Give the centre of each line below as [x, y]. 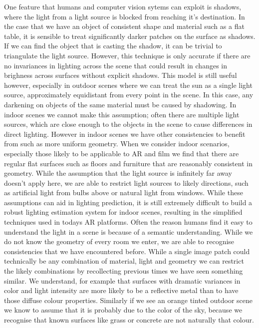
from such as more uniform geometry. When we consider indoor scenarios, [117, 144]
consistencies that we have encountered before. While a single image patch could [127, 251]
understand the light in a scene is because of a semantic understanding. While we [129, 231]
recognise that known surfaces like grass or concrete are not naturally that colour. [129, 320]
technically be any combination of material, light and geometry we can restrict [124, 261]
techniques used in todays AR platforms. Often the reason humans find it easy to [128, 222]
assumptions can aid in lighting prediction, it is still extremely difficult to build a [128, 202]
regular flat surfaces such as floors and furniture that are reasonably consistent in [128, 163]
